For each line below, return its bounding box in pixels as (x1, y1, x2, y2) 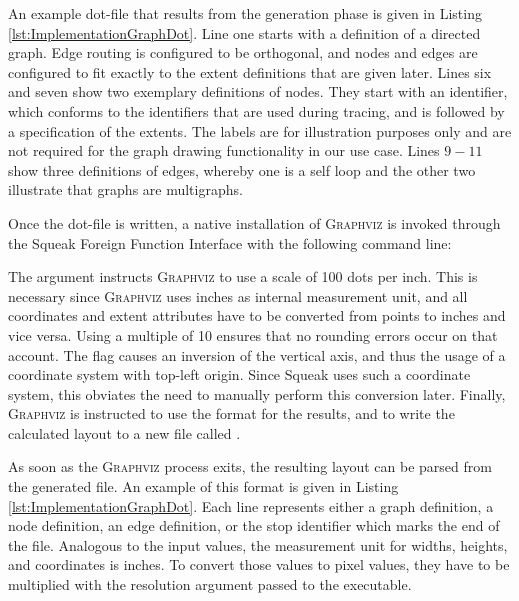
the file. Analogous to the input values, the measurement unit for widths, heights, (8, 534, 508, 555)
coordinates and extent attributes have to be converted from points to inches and (8, 305, 506, 326)
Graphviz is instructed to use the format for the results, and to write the (8, 403, 455, 424)
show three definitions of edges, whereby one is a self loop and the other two (8, 159, 476, 180)
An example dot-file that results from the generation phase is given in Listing (8, 3, 482, 23)
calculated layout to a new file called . (8, 422, 241, 443)
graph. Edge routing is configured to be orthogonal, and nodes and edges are (8, 42, 478, 63)
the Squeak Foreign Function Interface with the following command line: (8, 232, 452, 253)
